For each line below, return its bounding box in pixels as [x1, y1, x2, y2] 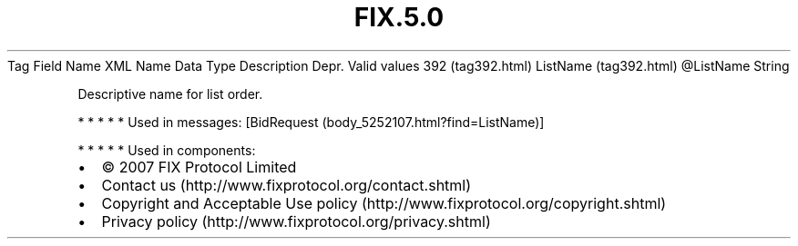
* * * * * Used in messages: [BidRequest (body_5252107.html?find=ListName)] [77, 113, 545, 130]
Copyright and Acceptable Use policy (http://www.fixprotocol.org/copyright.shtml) [101, 193, 667, 212]
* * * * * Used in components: [77, 142, 256, 158]
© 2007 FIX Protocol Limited [101, 157, 297, 176]
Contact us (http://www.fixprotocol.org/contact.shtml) [101, 175, 472, 194]
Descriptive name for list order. [77, 85, 263, 102]
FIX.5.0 [353, 2, 445, 33]
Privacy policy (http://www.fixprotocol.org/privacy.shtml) [101, 212, 491, 231]
